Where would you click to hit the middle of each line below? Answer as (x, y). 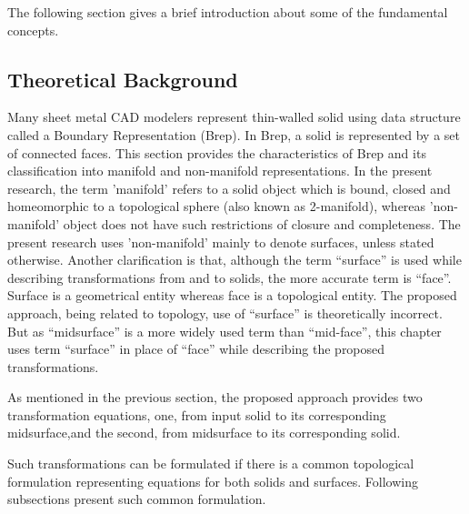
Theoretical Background (123, 79)
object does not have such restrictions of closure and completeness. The (262, 223)
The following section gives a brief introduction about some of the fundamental (228, 12)
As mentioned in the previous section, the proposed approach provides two (215, 397)
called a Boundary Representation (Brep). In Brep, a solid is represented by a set (234, 134)
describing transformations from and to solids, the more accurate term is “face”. (230, 277)
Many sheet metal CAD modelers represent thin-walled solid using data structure (234, 117)
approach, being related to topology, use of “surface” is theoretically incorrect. (225, 312)
